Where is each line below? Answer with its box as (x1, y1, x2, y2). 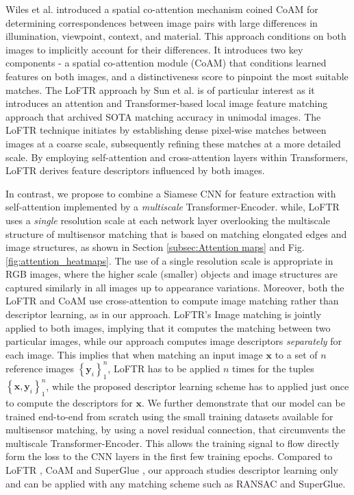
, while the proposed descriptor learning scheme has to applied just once (46, 378, 349, 393)
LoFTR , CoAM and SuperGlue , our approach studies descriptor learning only (5, 463, 338, 476)
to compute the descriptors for (5, 396, 133, 410)
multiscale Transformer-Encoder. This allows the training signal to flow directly (5, 435, 340, 450)
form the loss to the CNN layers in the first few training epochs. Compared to (5, 449, 333, 463)
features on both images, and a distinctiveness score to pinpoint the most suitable (5, 69, 349, 83)
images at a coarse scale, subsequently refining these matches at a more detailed (5, 136, 341, 150)
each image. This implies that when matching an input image (5, 347, 263, 361)
